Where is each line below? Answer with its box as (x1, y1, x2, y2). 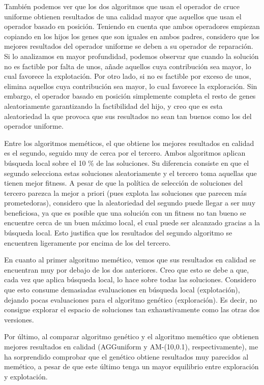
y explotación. (4, 371, 48, 381)
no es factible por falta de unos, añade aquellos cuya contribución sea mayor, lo (4, 61, 251, 71)
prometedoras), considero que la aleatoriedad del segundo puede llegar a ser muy (4, 197, 256, 208)
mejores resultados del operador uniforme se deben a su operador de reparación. (4, 41, 253, 51)
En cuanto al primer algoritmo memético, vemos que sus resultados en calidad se (4, 254, 256, 265)
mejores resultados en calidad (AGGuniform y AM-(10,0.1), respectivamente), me (4, 341, 258, 351)
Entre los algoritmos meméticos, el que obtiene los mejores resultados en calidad (4, 137, 254, 148)
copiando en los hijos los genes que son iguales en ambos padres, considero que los (4, 31, 260, 41)
